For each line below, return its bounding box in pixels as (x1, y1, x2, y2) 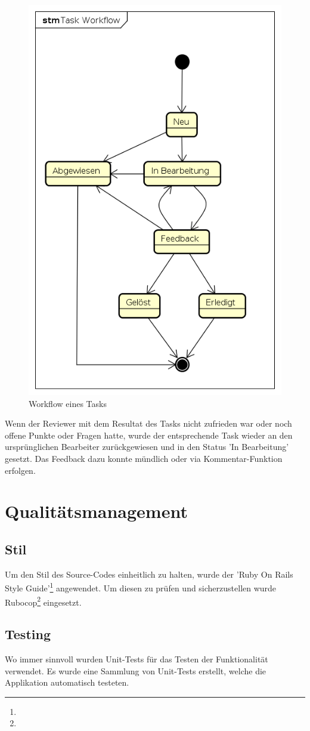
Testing (5, 625, 51, 643)
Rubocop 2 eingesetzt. (5, 594, 82, 608)
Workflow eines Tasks (29, 397, 107, 409)
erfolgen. (5, 464, 36, 476)
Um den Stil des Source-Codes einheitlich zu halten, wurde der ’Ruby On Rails (5, 567, 293, 580)
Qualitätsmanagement (5, 499, 188, 523)
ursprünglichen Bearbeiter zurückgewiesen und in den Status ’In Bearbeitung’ (5, 440, 289, 453)
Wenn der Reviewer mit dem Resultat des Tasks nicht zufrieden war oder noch (5, 417, 292, 430)
